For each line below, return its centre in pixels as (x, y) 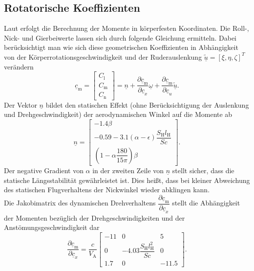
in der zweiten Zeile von (128, 170)
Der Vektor (21, 104)
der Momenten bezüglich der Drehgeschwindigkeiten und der (95, 217)
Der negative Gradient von (44, 170)
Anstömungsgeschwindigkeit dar (52, 227)
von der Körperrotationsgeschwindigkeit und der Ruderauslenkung (103, 56)
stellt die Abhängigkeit (206, 203)
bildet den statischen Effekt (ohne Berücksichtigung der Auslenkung (147, 104)
